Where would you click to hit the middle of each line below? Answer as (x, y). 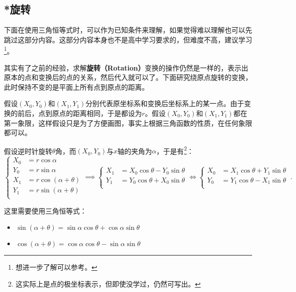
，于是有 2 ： (175, 150)
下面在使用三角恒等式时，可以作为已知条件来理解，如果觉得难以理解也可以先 (128, 30)
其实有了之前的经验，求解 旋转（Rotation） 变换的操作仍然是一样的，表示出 (126, 67)
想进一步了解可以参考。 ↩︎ (56, 267)
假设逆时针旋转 (28, 151)
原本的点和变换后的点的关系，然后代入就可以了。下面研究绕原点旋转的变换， (128, 77)
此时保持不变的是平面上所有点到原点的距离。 (76, 87)
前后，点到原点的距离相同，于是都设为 (80, 113)
